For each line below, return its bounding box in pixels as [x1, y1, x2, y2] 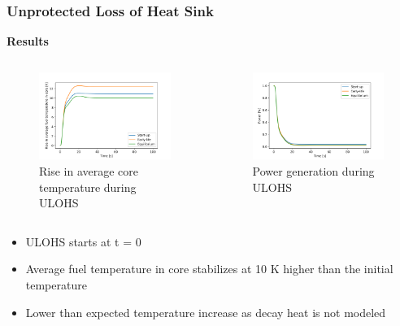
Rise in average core [39, 162, 139, 179]
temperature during [39, 178, 137, 195]
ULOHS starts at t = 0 [25, 233, 141, 250]
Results [7, 33, 49, 50]
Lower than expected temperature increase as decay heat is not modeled [25, 303, 386, 320]
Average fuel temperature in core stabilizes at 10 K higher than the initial [25, 260, 393, 277]
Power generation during [252, 162, 375, 179]
